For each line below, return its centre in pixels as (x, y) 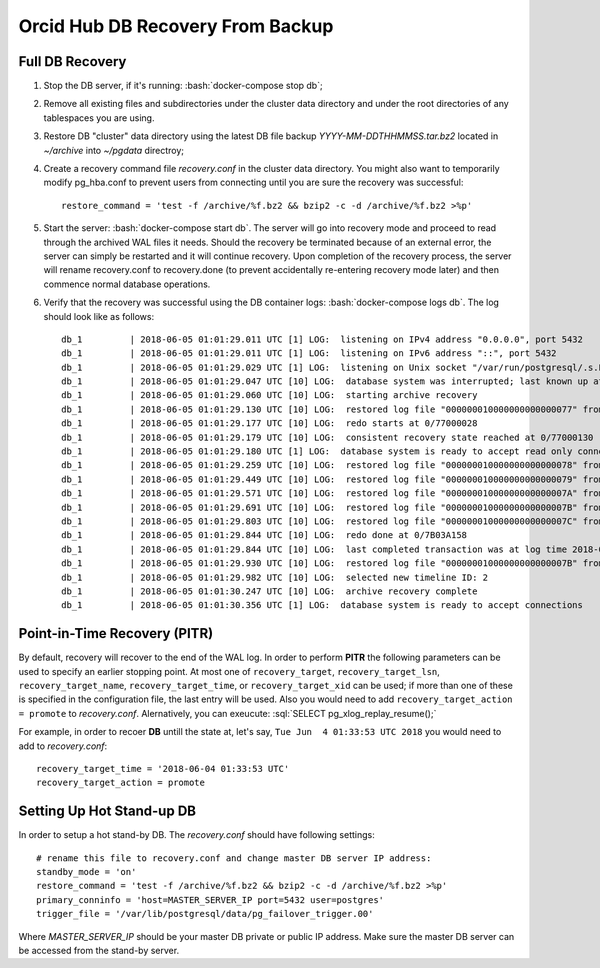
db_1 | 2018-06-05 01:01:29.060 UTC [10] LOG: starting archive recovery (269, 395)
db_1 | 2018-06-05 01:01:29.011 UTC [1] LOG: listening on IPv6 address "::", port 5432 (309, 353)
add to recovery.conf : (63, 746)
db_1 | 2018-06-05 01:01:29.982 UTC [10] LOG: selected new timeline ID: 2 (275, 577)
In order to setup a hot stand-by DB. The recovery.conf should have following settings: (196, 835)
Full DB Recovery (72, 61)
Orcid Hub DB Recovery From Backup (176, 26)
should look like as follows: (99, 316)
